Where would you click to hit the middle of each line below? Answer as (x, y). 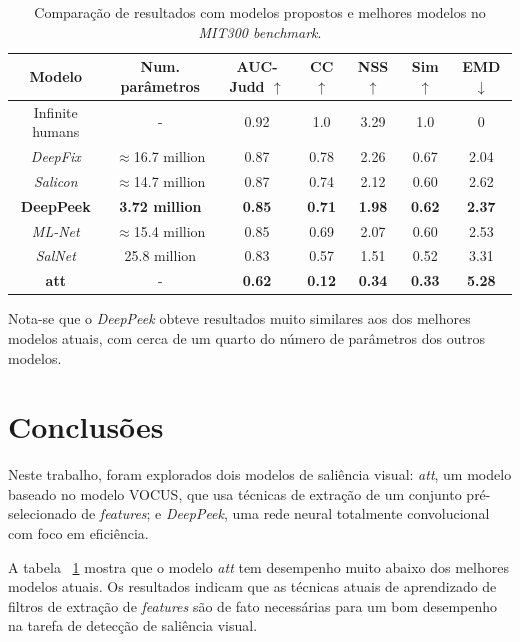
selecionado (42, 513)
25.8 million (160, 255)
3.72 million (160, 205)
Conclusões (86, 426)
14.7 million (169, 180)
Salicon (55, 180)
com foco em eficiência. (78, 533)
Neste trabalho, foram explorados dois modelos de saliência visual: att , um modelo (260, 474)
